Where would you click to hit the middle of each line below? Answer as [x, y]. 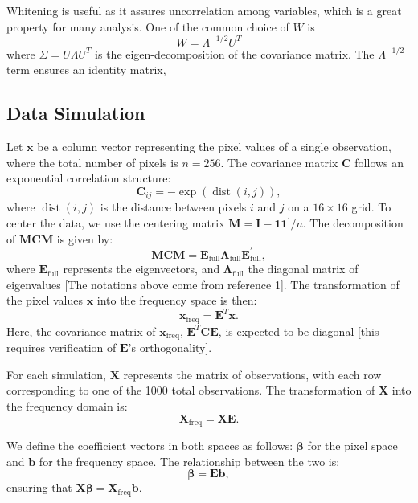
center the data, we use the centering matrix [116, 222]
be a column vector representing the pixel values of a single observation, [214, 147]
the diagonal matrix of [303, 269]
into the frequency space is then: [177, 300]
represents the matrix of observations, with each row [252, 374]
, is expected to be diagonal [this [299, 331]
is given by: [85, 238]
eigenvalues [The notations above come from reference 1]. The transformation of [203, 284]
